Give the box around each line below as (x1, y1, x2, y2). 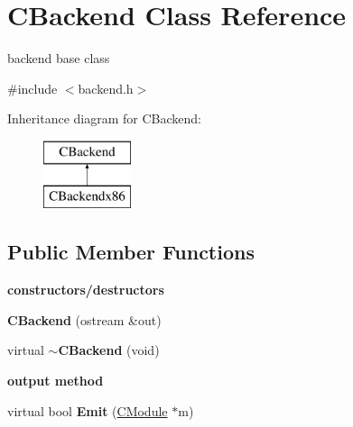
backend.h (78, 78, 134, 97)
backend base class (7, 49, 110, 68)
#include (7, 78, 58, 97)
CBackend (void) (58, 341, 160, 359)
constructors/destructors (7, 280, 164, 299)
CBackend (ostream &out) (7, 310, 162, 329)
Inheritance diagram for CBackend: (7, 109, 201, 128)
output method (7, 371, 104, 390)
